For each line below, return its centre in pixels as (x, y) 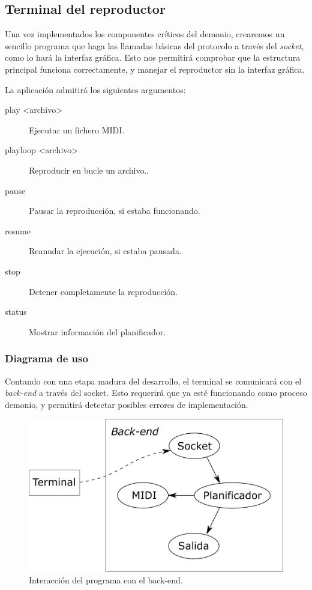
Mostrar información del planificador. (97, 331)
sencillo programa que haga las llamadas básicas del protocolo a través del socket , (154, 45)
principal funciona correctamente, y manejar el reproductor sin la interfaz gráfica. (155, 69)
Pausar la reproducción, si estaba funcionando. (115, 211)
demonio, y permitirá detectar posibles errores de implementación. (127, 404)
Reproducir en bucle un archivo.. (89, 170)
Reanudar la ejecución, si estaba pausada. (105, 251)
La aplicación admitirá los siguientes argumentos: (95, 89)
